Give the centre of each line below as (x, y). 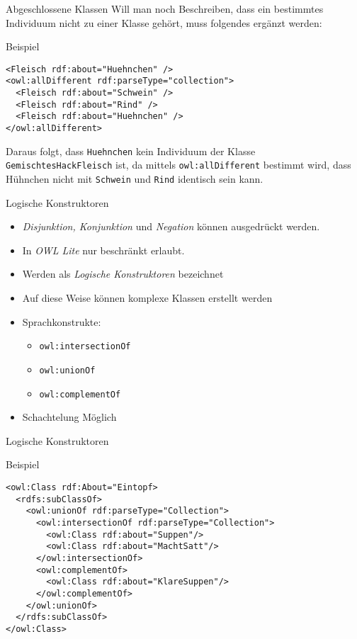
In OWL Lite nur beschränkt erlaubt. (103, 250)
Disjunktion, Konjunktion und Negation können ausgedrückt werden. (171, 226)
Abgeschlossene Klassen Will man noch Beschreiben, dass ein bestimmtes (165, 9)
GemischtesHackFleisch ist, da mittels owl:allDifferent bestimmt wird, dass (178, 165)
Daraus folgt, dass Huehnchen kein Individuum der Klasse (131, 151)
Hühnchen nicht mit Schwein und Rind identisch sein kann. (135, 179)
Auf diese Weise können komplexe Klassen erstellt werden (147, 298)
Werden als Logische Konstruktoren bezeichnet (123, 274)
